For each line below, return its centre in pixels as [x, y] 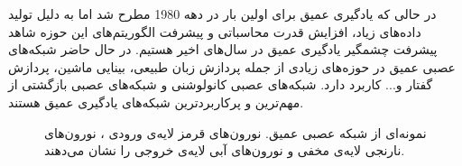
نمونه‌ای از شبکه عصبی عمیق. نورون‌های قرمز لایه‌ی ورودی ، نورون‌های [236, 132]
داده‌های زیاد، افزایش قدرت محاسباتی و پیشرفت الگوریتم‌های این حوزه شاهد [215, 31]
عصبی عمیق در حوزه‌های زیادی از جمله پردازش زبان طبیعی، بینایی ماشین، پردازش [232, 66]
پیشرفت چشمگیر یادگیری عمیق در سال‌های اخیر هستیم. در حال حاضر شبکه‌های [223, 49]
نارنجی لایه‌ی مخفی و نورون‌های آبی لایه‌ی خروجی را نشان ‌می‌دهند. [225, 150]
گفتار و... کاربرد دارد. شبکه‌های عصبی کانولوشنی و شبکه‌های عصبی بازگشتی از [221, 84]
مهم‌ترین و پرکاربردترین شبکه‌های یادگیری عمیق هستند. [156, 101]
